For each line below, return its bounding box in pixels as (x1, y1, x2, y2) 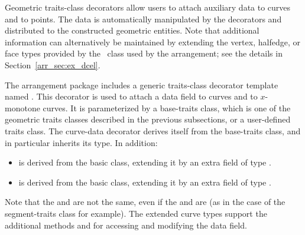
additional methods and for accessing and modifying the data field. (5, 219, 247, 231)
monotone (5, 101, 40, 114)
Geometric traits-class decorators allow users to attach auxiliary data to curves (5, 1, 291, 13)
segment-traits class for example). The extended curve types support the (5, 207, 267, 219)
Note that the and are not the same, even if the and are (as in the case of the (5, 196, 285, 208)
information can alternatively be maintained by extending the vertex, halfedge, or (5, 35, 300, 48)
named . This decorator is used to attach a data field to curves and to (5, 90, 258, 102)
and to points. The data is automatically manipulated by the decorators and (5, 12, 282, 25)
